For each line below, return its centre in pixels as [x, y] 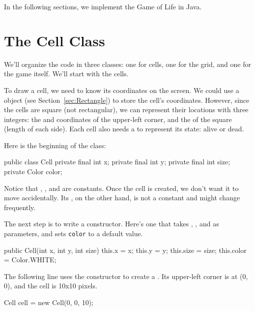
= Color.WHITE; [30, 260]
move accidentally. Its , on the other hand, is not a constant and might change [122, 198]
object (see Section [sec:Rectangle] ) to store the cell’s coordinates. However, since [127, 100]
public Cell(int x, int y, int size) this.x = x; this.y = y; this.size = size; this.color [125, 250]
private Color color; [33, 171]
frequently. [20, 207]
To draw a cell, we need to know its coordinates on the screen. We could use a [122, 90]
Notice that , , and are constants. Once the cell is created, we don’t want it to [121, 188]
